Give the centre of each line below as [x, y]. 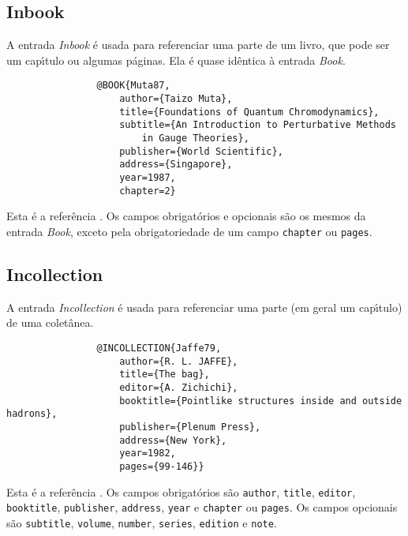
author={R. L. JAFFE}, [179, 361]
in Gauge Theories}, [195, 139]
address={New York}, [173, 440]
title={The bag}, [165, 375]
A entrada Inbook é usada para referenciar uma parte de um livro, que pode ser [198, 45]
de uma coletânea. [50, 322]
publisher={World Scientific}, [201, 151]
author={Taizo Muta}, [176, 99]
